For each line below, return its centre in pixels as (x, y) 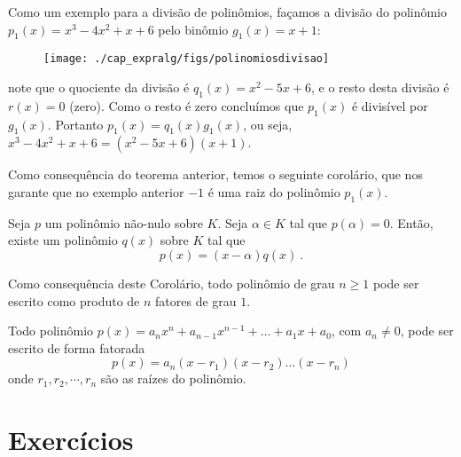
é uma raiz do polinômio (274, 192)
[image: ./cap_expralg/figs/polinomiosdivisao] (187, 59)
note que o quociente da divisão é (99, 87)
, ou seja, (268, 124)
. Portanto (75, 124)
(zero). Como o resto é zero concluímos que (187, 105)
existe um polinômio (63, 240)
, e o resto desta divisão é (380, 87)
